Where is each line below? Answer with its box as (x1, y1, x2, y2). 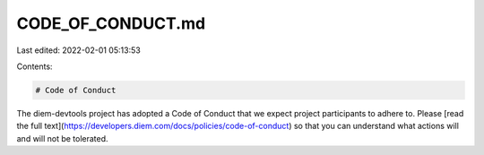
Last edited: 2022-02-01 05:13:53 (16, 45, 141, 56)
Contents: (16, 61, 53, 72)
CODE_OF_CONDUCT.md (16, 13, 206, 33)
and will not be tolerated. (16, 133, 108, 143)
